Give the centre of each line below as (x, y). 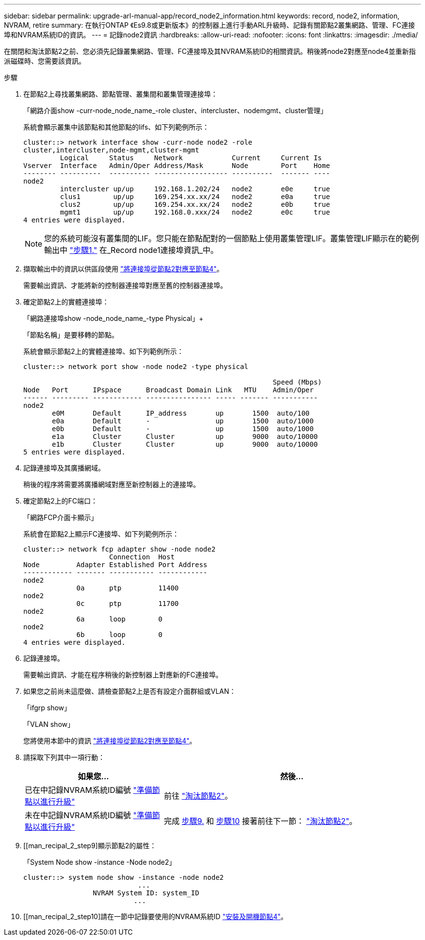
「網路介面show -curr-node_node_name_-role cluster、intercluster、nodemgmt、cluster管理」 (175, 110)
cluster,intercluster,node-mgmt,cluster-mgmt (111, 150)
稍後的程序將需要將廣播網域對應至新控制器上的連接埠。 (112, 484)
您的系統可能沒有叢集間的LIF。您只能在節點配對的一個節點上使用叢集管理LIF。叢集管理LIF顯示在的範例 (232, 238)
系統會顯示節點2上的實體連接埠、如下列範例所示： (104, 351)
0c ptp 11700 (128, 604)
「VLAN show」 (49, 724)
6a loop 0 (119, 619)
